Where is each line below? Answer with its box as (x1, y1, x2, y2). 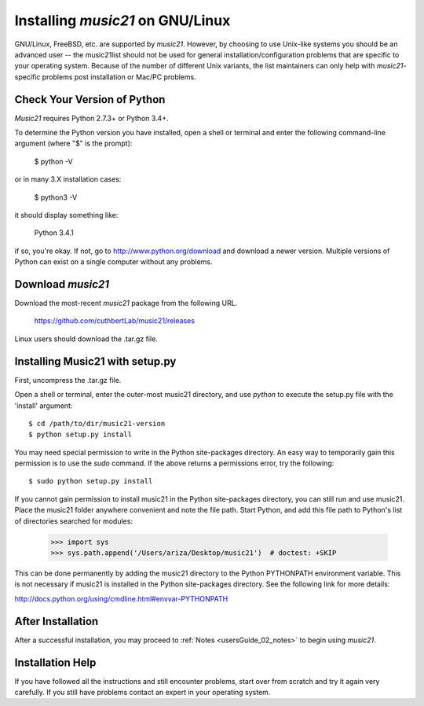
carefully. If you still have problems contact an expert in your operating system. (14, 687, 271, 697)
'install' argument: (14, 401, 73, 410)
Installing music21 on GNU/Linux (14, 12, 231, 29)
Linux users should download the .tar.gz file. (14, 334, 159, 344)
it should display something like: (14, 210, 119, 219)
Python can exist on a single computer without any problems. (14, 257, 213, 267)
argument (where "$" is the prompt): (14, 138, 133, 149)
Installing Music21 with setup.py (14, 355, 177, 368)
